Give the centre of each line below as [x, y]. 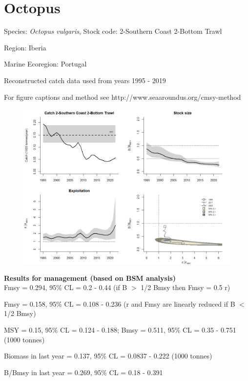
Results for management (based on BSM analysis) [90, 278]
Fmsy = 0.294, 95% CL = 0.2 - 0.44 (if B [66, 287]
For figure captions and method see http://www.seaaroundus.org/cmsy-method [123, 97]
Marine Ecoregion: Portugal [45, 64]
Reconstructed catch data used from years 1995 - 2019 [85, 80]
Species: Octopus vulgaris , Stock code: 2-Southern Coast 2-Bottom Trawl [113, 31]
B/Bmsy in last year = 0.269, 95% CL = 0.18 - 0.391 [83, 372]
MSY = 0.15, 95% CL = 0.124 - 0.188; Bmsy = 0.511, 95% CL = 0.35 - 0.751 [120, 330]
